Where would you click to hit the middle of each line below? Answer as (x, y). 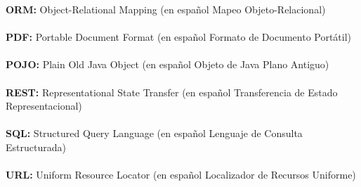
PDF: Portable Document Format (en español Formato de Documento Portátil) (179, 37)
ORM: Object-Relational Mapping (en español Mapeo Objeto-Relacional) (166, 9)
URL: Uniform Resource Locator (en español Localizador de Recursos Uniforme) (181, 175)
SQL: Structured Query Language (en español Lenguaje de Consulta (154, 133)
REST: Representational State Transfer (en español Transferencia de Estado (172, 92)
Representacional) (44, 106)
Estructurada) (36, 147)
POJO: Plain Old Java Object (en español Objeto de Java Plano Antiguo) (168, 64)
